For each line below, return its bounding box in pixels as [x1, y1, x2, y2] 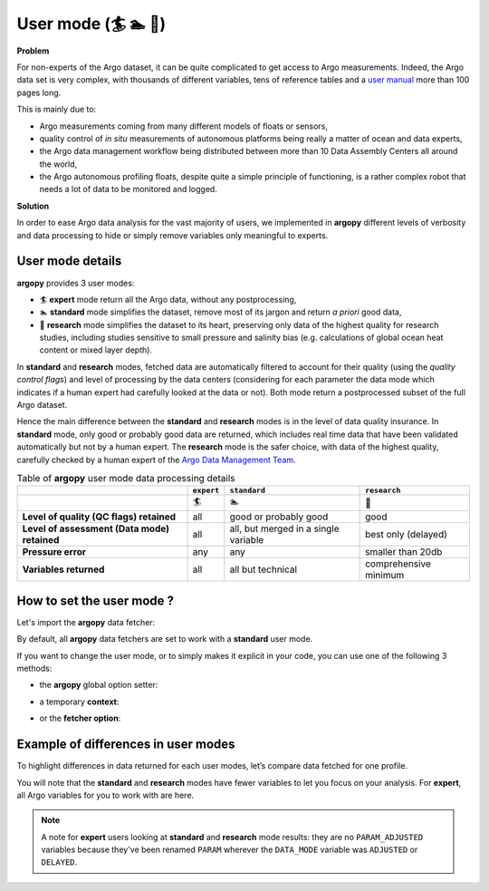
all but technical [229, 563, 298, 576]
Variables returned [22, 563, 105, 576]
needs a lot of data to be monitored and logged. [39, 184, 217, 195]
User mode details [16, 254, 122, 269]
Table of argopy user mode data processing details [16, 472, 235, 485]
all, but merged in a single [229, 522, 340, 535]
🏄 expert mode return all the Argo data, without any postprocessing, [39, 294, 297, 305]
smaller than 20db [365, 546, 443, 558]
